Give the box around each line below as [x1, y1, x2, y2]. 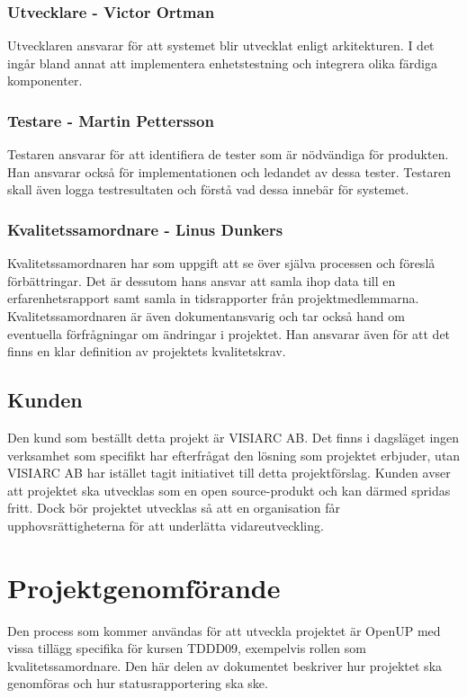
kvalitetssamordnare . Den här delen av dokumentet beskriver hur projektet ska [7, 656, 443, 675]
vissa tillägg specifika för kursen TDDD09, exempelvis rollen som [7, 639, 366, 658]
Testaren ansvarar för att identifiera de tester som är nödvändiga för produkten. [7, 145, 449, 164]
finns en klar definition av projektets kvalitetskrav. [7, 342, 286, 361]
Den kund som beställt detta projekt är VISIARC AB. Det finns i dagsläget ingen [7, 427, 460, 446]
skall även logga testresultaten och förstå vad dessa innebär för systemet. [7, 180, 409, 199]
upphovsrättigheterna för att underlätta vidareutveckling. [7, 515, 324, 534]
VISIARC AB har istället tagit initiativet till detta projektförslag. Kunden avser [7, 463, 451, 482]
